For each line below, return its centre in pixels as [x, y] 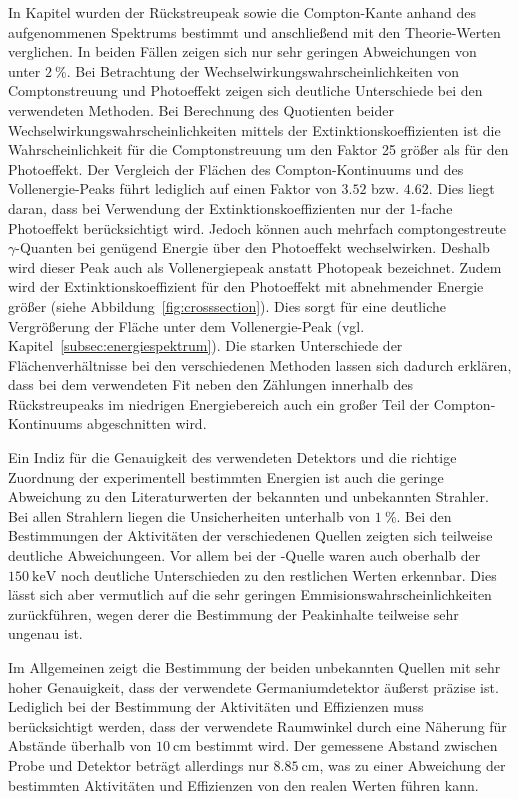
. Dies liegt [461, 188]
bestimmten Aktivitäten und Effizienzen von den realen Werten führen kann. [243, 784]
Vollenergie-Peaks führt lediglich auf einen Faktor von [172, 188]
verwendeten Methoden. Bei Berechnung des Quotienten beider [201, 109]
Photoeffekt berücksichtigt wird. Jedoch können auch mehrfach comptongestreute [257, 227]
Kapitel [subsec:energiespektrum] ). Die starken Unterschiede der [205, 345]
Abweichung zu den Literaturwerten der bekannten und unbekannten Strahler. [248, 496]
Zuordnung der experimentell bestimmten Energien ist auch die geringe [226, 476]
